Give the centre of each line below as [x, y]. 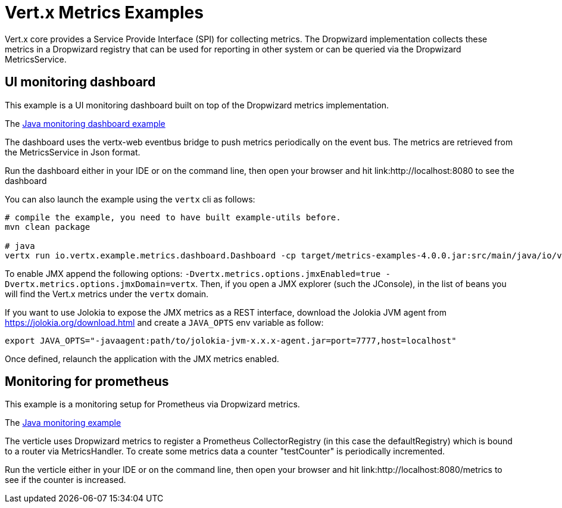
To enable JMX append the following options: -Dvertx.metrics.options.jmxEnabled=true [193, 273]
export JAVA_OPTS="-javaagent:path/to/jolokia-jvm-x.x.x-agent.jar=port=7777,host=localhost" [231, 340]
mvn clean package [48, 227]
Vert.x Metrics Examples [104, 13]
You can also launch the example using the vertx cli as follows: [130, 199]
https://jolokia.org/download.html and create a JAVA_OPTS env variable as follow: [164, 322]
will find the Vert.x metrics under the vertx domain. [107, 294]
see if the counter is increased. [65, 480]
